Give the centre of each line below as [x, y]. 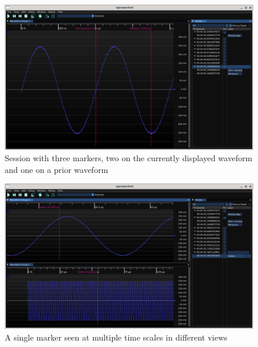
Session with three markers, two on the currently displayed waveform [129, 158]
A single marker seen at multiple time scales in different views [116, 337]
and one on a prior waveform [57, 169]
